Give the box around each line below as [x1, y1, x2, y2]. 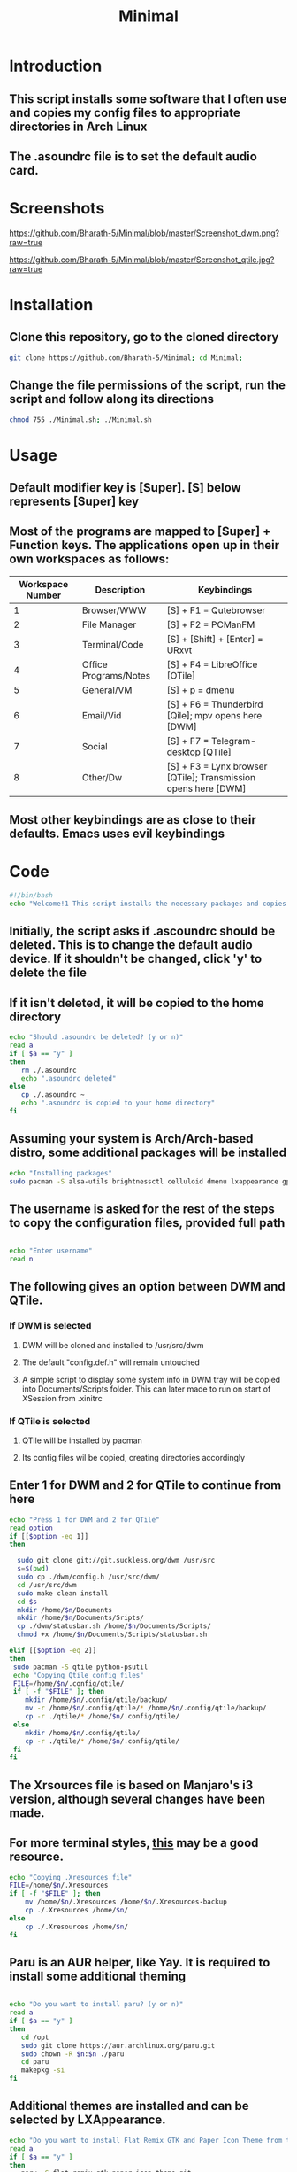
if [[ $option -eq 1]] [9, 1532, 89, 1540]
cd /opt [20, 2033, 49, 2042]
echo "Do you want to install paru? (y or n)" [9, 2000, 184, 2009]
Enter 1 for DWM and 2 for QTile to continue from [9, 1478, 282, 1493]
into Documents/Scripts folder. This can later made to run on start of [21, 1384, 271, 1394]
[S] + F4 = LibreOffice [166, 658, 258, 671]
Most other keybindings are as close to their [9, 812, 256, 827]
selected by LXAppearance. [9, 2113, 166, 2128]
